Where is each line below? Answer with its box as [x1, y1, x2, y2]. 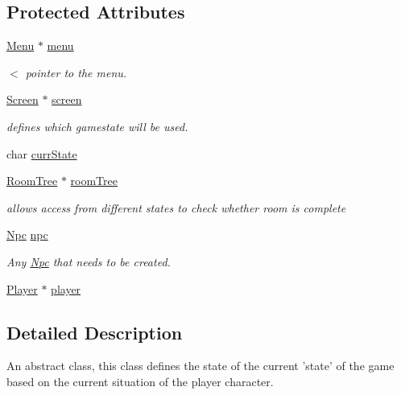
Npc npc [6, 226, 48, 243]
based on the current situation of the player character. [6, 372, 274, 389]
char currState [6, 145, 77, 162]
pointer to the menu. [25, 64, 127, 80]
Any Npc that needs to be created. [6, 253, 171, 270]
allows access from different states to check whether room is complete [6, 199, 346, 216]
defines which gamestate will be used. [6, 117, 188, 134]
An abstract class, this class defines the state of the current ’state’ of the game [6, 357, 395, 374]
